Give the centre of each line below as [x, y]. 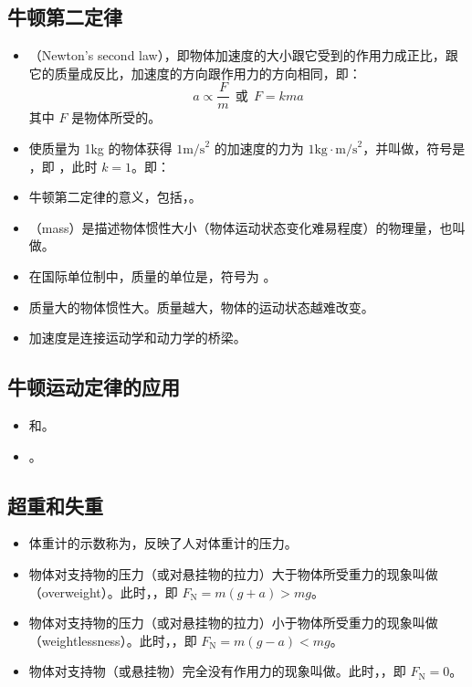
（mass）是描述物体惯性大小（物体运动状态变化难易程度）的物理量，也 [241, 227]
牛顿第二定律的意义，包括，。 [115, 197]
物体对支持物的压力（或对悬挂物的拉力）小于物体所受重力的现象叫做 [233, 623]
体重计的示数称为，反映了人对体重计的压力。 [163, 543]
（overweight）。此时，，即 [103, 592]
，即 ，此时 [63, 166]
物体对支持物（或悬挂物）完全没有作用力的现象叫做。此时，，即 [217, 671]
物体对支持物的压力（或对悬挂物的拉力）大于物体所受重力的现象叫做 [233, 573]
